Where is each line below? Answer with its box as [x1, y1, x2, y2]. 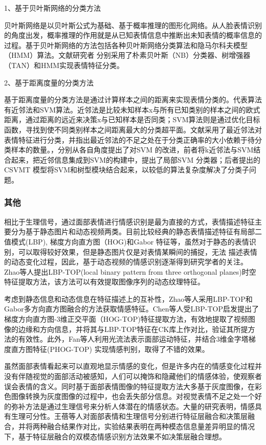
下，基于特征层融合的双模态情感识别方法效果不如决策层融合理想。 [4, 431, 226, 441]
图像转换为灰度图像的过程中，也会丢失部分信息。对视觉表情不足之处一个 [11, 391, 255, 402]
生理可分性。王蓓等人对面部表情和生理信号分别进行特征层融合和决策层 [11, 411, 248, 421]
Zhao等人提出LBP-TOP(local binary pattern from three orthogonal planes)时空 [4, 266, 256, 277]
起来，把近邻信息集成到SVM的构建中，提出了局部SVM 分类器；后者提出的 [11, 154, 260, 165]
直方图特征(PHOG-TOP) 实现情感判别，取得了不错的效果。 [11, 343, 209, 354]
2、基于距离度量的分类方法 [4, 77, 94, 87]
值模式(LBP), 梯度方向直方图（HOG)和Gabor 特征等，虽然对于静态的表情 [4, 236, 249, 247]
